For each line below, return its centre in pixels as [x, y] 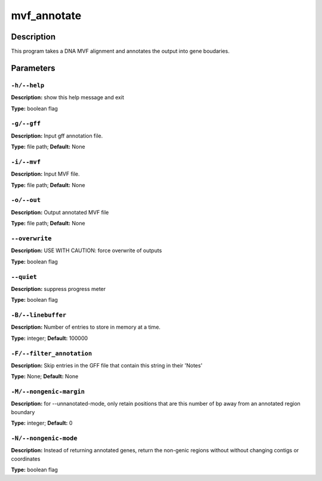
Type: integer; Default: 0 [42, 423]
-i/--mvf [26, 162]
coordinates [26, 459]
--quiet [24, 277]
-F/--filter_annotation [52, 353]
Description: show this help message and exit [68, 97]
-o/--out [26, 200]
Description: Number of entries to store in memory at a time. [86, 327]
